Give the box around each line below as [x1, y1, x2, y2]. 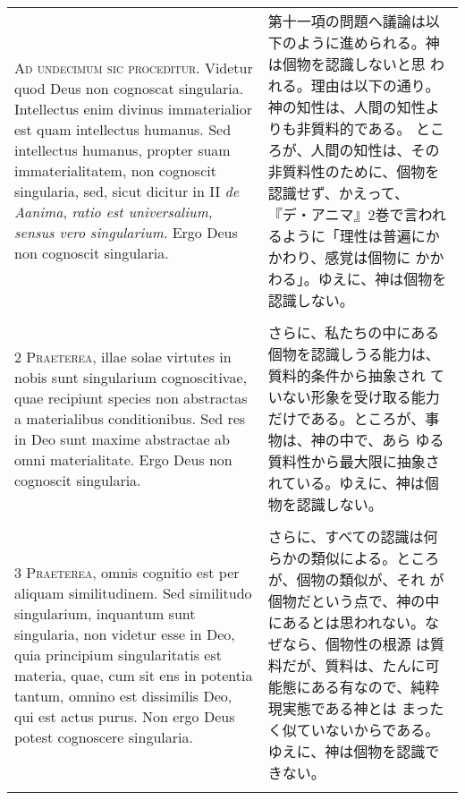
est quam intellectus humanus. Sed [14, 119, 232, 140]
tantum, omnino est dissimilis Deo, [14, 685, 232, 706]
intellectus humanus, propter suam [14, 140, 231, 160]
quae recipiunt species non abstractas [14, 387, 248, 408]
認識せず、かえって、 [267, 183, 410, 203]
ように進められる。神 [296, 32, 440, 53]
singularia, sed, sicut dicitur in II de [14, 181, 240, 201]
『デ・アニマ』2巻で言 [267, 204, 418, 225]
